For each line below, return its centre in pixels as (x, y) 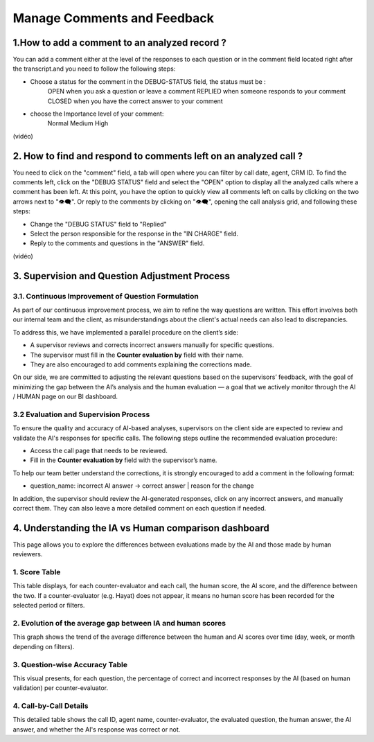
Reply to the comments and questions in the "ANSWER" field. (117, 243)
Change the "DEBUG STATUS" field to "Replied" (98, 224)
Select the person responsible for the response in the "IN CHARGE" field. (134, 234)
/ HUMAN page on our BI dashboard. (65, 397)
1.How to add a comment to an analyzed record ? (119, 43)
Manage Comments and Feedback (113, 18)
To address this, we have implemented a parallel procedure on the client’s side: (126, 332)
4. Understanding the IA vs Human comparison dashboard (141, 528)
